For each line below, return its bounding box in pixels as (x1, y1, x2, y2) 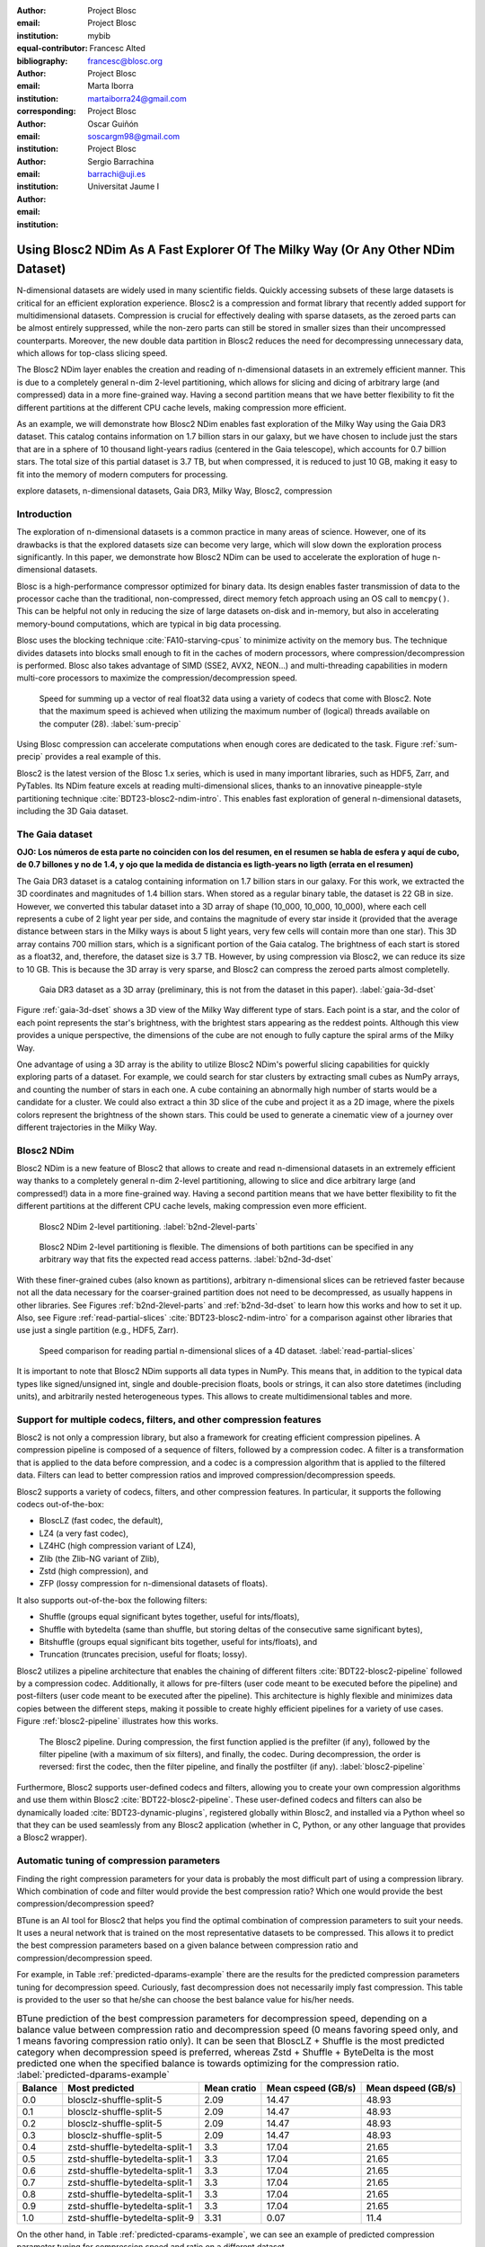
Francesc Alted (89, 43, 145, 54)
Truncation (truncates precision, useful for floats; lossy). (39, 1649, 248, 1660)
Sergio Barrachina (87, 155, 154, 166)
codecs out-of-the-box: (16, 1499, 105, 1509)
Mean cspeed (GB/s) (266, 2082, 357, 2094)
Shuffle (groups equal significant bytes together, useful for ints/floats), (39, 1612, 300, 1622)
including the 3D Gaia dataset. (16, 805, 129, 816)
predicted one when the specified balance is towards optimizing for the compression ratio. (16, 2056, 400, 2069)
